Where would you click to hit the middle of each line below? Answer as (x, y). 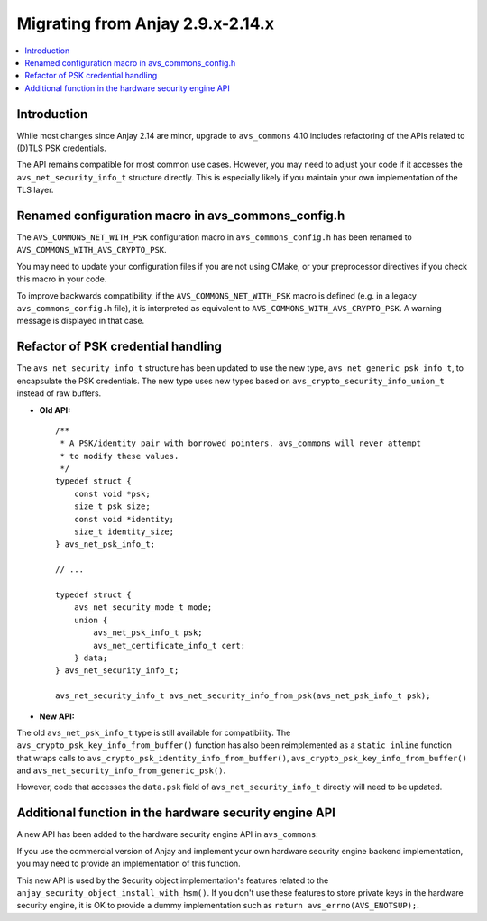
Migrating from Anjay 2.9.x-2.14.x (146, 23)
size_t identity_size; (124, 532)
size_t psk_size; (112, 507)
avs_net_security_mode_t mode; (143, 608)
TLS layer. (35, 190)
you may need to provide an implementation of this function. (129, 864)
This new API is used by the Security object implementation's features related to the (173, 880)
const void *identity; (124, 519)
